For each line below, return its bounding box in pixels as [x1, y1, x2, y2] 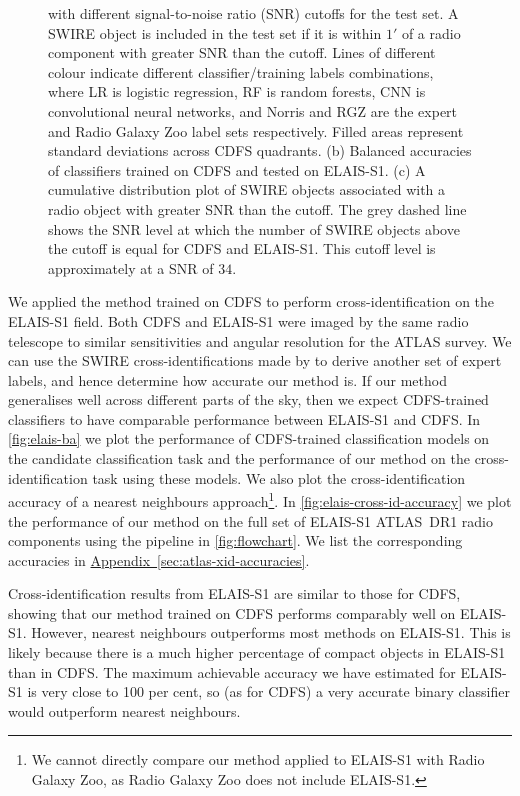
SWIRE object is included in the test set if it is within [48, 22, 382, 43]
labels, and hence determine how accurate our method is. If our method [8, 369, 447, 390]
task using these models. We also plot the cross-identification [92, 467, 466, 488]
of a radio [401, 22, 461, 43]
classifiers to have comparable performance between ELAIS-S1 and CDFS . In [8, 408, 481, 429]
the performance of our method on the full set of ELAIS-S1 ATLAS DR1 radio [8, 510, 494, 531]
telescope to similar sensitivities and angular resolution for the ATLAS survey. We [8, 330, 512, 351]
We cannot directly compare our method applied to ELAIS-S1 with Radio [31, 749, 485, 770]
